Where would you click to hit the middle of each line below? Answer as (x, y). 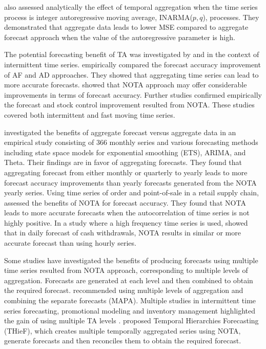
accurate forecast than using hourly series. (70, 243)
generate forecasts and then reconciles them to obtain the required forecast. (123, 341)
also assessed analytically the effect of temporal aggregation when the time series (131, 7)
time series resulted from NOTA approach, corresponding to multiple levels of (126, 270)
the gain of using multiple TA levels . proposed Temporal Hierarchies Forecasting (131, 320)
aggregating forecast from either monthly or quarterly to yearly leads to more (126, 172)
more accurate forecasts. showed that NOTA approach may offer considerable (126, 85)
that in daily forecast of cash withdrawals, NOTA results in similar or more (122, 233)
